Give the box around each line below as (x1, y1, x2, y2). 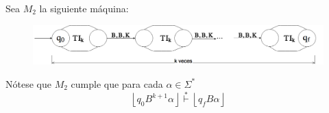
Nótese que (5, 76, 51, 91)
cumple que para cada (71, 76, 163, 91)
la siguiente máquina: (39, 1, 129, 15)
